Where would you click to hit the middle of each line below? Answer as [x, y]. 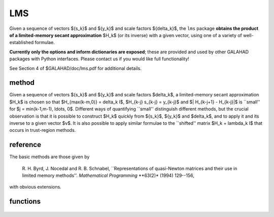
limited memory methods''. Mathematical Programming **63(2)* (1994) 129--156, [108, 175]
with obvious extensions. [36, 187]
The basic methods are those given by [49, 157]
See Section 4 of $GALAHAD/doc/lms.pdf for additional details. [75, 68]
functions [25, 202]
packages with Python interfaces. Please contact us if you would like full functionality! [99, 59]
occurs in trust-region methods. [43, 130]
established [22, 43]
